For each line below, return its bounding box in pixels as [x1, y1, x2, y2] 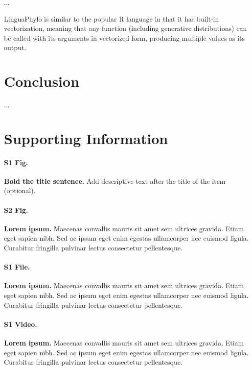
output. [4, 42, 26, 52]
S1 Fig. [4, 157, 28, 167]
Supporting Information [4, 128, 168, 148]
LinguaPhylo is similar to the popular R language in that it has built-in [4, 13, 219, 24]
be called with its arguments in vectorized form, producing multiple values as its [4, 32, 245, 43]
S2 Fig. [4, 204, 28, 215]
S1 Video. [4, 319, 37, 329]
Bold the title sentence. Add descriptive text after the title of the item [4, 175, 226, 186]
